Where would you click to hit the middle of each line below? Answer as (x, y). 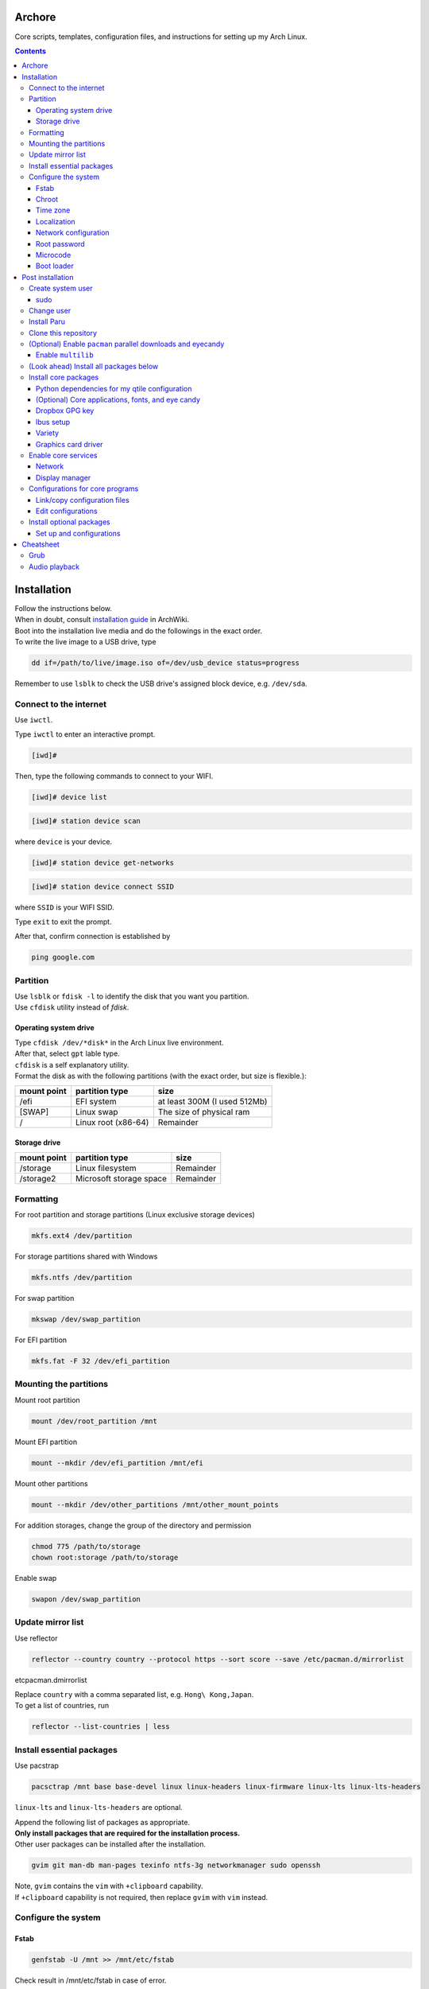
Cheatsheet (41, 544)
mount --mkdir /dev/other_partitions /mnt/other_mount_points (155, 1504)
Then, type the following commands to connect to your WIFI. (114, 777)
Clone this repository (63, 333)
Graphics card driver (70, 444)
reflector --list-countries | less (100, 1727)
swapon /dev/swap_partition (86, 1599)
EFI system (96, 1102)
